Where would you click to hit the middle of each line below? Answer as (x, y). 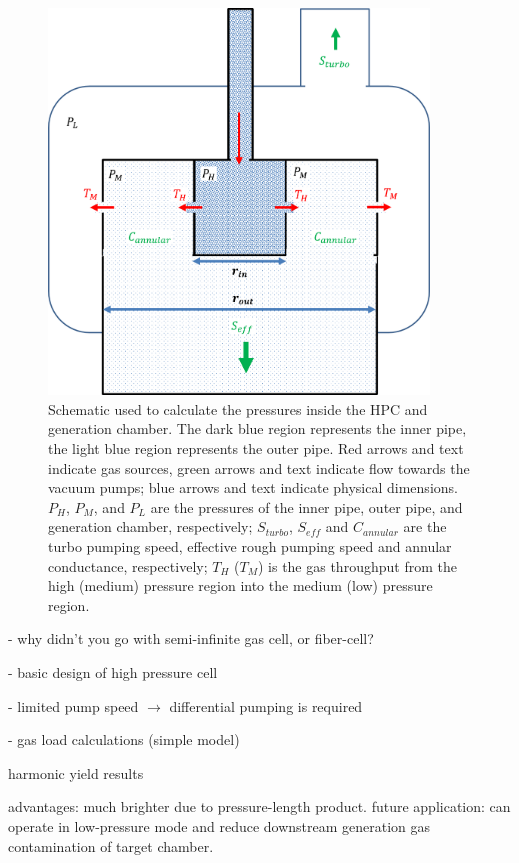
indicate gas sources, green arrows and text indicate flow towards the (259, 467)
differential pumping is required (266, 705)
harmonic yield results (76, 772)
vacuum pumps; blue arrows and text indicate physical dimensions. (253, 487)
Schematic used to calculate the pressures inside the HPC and (238, 408)
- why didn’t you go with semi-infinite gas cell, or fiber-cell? (191, 638)
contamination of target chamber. (111, 845)
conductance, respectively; (128, 565)
